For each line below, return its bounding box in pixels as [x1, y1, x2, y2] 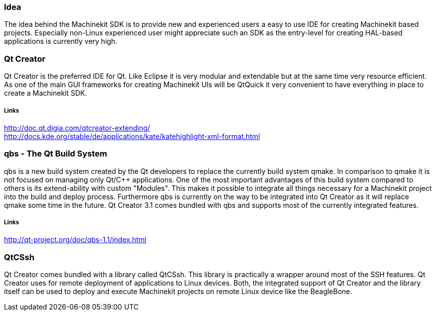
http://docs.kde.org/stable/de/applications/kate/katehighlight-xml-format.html [4, 132, 260, 141]
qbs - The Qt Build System [4, 149, 107, 159]
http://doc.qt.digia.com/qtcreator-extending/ [4, 123, 150, 132]
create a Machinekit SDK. [4, 89, 87, 98]
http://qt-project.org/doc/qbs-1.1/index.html [4, 235, 147, 244]
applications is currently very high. [4, 37, 118, 46]
